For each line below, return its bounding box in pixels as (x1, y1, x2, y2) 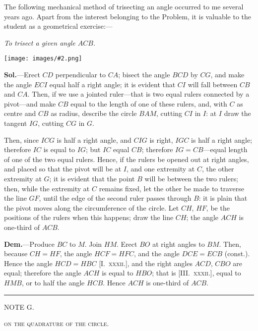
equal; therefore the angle (4, 268, 81, 278)
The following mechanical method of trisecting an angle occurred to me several (4, 1, 244, 11)
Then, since (4, 134, 39, 145)
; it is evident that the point (49, 173, 135, 183)
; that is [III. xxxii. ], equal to (152, 268, 241, 278)
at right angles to (152, 238, 205, 249)
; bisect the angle (118, 69, 170, 80)
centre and (4, 108, 36, 118)
